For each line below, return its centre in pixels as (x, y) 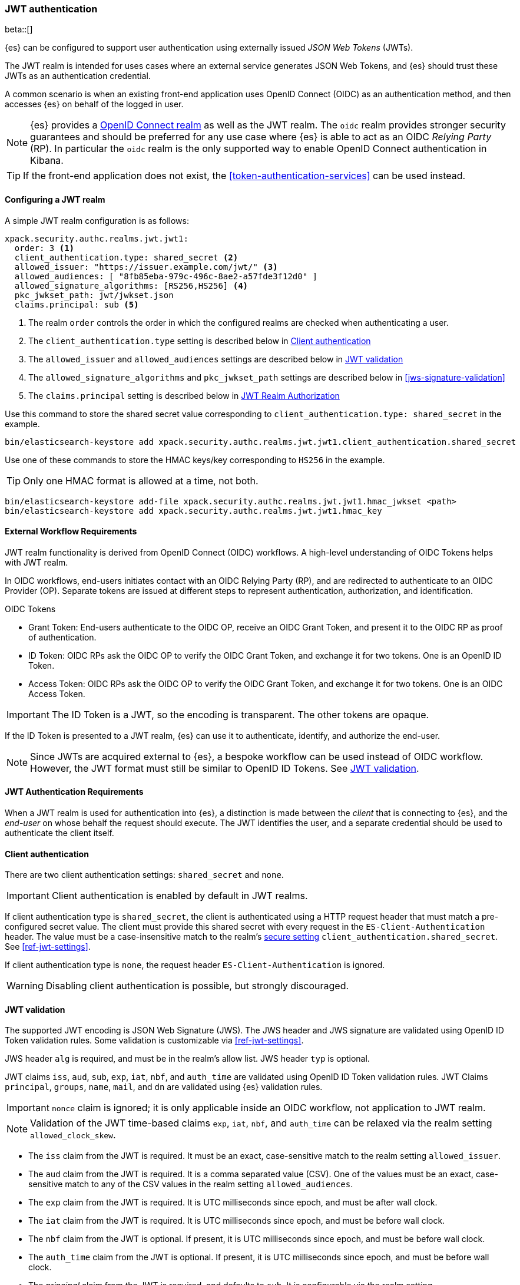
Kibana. (47, 161)
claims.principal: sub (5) (77, 304)
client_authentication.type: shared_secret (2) (126, 257)
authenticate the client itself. (59, 833)
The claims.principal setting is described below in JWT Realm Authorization (184, 395)
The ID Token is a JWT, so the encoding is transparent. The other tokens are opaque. (240, 714)
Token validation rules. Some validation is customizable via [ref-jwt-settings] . (154, 1040)
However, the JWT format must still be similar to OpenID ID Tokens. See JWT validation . (225, 768)
